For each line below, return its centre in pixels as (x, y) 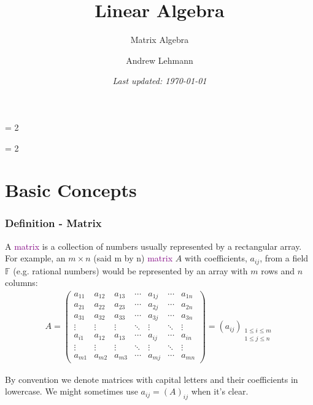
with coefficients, (216, 258)
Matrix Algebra (160, 40)
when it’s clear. (220, 391)
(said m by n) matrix (133, 258)
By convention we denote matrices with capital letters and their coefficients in (152, 379)
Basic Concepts (71, 190)
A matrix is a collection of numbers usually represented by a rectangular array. (153, 246)
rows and (278, 270)
